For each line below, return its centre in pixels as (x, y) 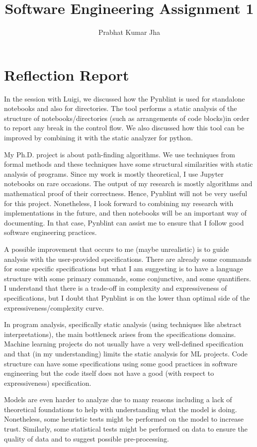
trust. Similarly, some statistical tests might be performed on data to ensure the (126, 429)
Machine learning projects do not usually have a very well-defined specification (124, 344)
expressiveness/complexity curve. (54, 307)
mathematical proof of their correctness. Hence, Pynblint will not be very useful (126, 193)
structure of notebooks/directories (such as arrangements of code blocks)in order (127, 118)
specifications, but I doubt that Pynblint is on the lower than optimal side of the (127, 297)
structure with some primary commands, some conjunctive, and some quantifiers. (128, 278)
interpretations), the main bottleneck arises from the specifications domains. (120, 334)
